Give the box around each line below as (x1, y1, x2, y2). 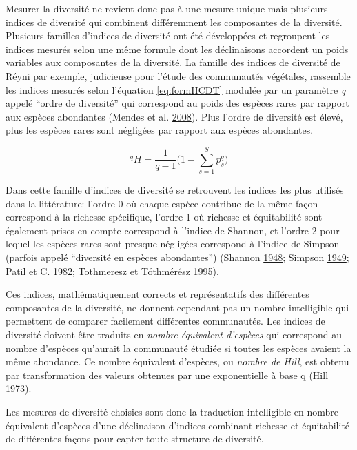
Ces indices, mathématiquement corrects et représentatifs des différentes (6, 287, 309, 301)
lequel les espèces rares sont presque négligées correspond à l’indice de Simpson (6, 236, 340, 251)
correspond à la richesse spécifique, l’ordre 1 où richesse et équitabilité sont (6, 209, 323, 224)
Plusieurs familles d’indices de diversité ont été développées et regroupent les (6, 28, 330, 43)
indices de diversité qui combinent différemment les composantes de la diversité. (6, 14, 343, 29)
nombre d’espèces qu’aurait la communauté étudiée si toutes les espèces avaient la (6, 340, 351, 355)
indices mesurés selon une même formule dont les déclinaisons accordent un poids (6, 41, 349, 56)
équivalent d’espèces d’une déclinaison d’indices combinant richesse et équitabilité (6, 418, 350, 432)
